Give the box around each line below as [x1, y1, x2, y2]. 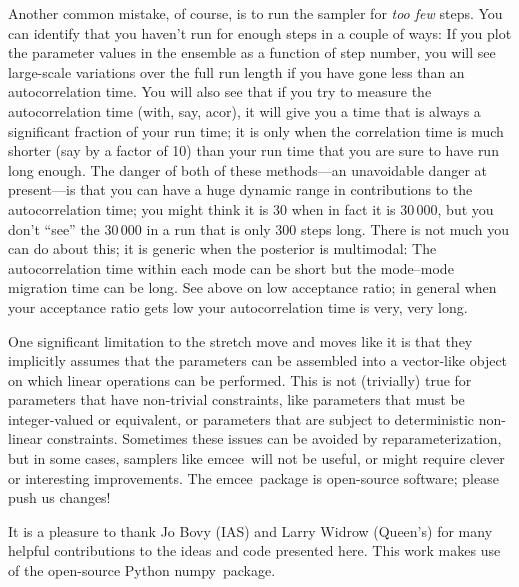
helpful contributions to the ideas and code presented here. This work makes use [8, 540, 501, 561]
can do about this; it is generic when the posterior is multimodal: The [8, 238, 437, 259]
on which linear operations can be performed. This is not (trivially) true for [8, 369, 472, 390]
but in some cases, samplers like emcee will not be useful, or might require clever [8, 448, 505, 469]
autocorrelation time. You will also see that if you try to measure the [8, 81, 432, 102]
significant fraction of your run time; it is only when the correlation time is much [8, 120, 504, 141]
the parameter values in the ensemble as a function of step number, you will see [8, 42, 496, 63]
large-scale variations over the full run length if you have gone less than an [8, 61, 465, 82]
